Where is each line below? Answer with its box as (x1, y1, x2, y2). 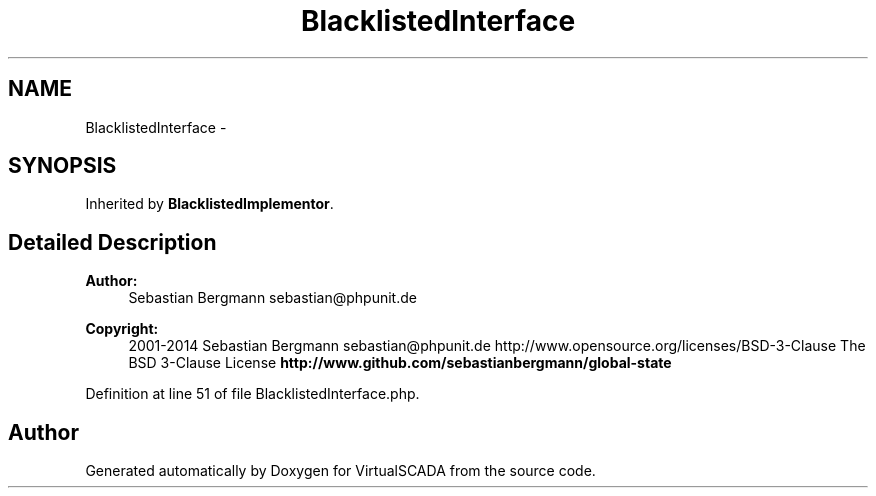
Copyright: (85, 320, 159, 338)
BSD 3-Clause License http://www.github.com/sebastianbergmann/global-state (128, 354, 672, 372)
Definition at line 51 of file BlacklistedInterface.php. (85, 385, 420, 403)
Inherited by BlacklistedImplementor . (85, 195, 334, 213)
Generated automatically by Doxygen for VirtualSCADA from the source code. (85, 462, 596, 480)
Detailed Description (8, 229, 217, 255)
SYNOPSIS (8, 153, 117, 179)
